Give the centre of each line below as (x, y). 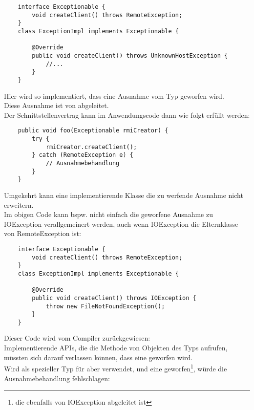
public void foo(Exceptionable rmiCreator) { (93, 131)
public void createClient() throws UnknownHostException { (130, 55)
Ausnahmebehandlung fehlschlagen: (57, 378)
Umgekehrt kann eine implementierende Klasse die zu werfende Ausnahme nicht (124, 195)
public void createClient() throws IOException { (114, 298)
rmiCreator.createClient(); (91, 147)
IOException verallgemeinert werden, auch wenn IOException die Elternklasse (121, 224)
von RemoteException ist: (42, 233)
